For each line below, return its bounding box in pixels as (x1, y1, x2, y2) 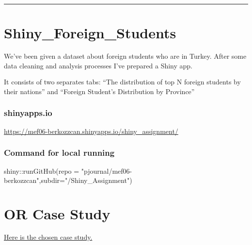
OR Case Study (4, 203, 110, 223)
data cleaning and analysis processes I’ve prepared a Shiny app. (4, 60, 193, 70)
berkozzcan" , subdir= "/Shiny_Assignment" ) (4, 175, 132, 185)
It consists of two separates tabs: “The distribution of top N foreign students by (4, 77, 241, 87)
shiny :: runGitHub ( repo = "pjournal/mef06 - (4, 165, 132, 176)
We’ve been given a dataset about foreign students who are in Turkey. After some (4, 51, 247, 61)
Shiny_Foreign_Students (4, 23, 176, 43)
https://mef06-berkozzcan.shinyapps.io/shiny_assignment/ (4, 126, 178, 136)
